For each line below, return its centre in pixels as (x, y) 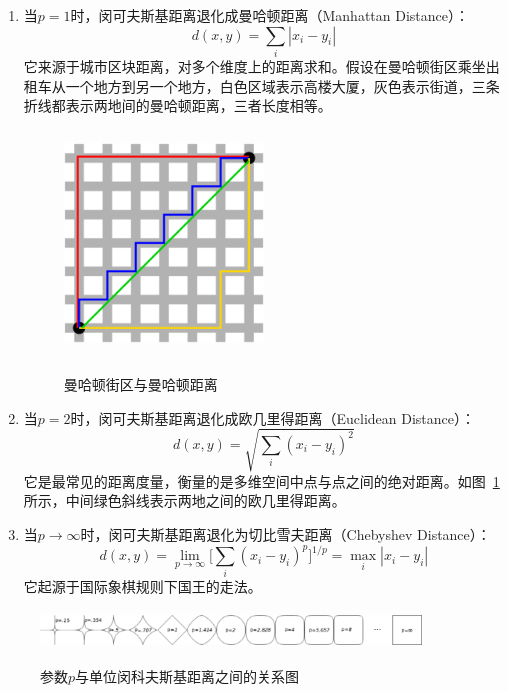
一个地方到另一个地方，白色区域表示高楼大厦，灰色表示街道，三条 (282, 85)
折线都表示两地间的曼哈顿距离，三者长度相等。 (177, 105)
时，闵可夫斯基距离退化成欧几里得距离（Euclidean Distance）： (273, 417)
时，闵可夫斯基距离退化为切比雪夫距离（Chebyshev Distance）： (285, 533)
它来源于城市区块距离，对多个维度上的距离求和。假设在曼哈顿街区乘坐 (254, 65)
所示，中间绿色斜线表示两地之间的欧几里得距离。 (184, 500)
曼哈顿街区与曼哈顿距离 (140, 384)
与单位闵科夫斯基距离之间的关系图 (187, 676)
